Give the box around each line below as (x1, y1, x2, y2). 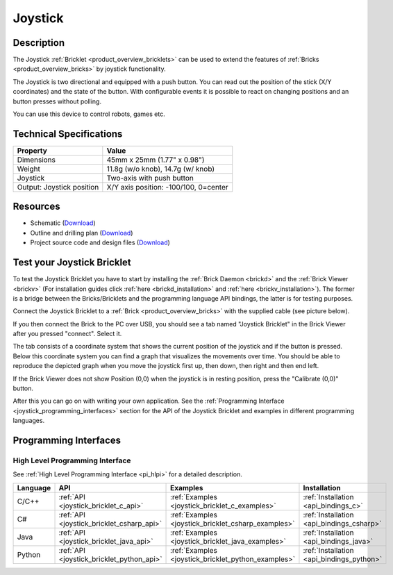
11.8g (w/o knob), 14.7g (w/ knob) (106, 164, 215, 174)
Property (17, 146, 48, 156)
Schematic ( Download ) (30, 219, 97, 227)
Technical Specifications (12, 128, 123, 140)
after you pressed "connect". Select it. (12, 330, 122, 338)
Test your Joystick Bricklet (12, 257, 131, 269)
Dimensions (17, 155, 56, 165)
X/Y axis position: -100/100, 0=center (106, 182, 228, 192)
